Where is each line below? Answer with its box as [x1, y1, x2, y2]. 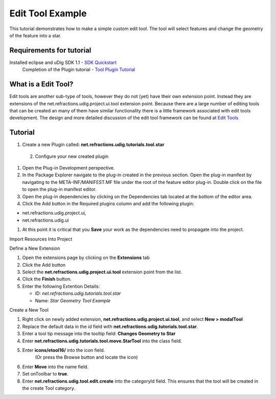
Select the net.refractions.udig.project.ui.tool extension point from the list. [22, 269, 182, 275]
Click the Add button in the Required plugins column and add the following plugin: [22, 200, 194, 206]
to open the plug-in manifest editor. [22, 186, 97, 193]
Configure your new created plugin [35, 153, 109, 159]
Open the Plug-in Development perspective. [22, 165, 115, 171]
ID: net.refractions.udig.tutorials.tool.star [35, 290, 121, 296]
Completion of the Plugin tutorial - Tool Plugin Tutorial [22, 66, 135, 73]
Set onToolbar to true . [22, 371, 68, 377]
